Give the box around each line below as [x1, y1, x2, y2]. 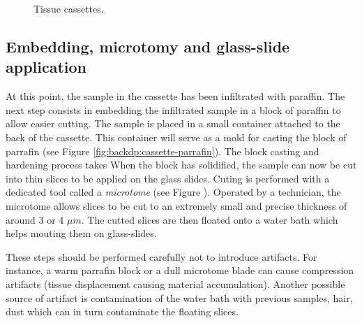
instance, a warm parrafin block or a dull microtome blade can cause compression [6, 263, 354, 278]
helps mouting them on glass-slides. [6, 226, 157, 241]
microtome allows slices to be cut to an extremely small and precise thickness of [6, 198, 347, 213]
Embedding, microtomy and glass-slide [6, 35, 290, 57]
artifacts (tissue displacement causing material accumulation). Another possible [6, 276, 345, 291]
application [6, 56, 87, 78]
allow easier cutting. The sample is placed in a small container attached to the [6, 116, 340, 131]
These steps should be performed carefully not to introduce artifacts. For [6, 249, 317, 264]
